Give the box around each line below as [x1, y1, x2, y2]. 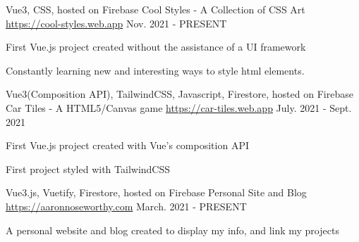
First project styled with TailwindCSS [6, 161, 171, 176]
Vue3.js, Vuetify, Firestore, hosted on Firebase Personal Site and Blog [6, 185, 307, 200]
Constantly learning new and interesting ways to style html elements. [6, 63, 305, 77]
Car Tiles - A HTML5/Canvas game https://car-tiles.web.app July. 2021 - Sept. [6, 100, 352, 115]
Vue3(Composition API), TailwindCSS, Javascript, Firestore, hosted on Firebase [6, 87, 353, 101]
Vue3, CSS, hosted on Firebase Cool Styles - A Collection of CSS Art [6, 2, 305, 16]
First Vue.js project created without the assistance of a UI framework [6, 39, 306, 54]
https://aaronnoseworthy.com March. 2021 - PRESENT [6, 198, 247, 213]
